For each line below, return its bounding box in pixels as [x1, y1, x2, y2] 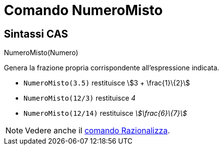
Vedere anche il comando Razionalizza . [25, 126, 170, 136]
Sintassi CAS [4, 27, 68, 40]
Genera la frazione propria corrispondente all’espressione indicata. [4, 64, 220, 72]
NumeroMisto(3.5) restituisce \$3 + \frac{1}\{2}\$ [24, 79, 190, 87]
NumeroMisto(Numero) [4, 48, 78, 57]
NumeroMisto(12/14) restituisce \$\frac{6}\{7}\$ [24, 109, 187, 118]
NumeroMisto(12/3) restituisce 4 [24, 94, 136, 103]
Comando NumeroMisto [4, 2, 163, 19]
